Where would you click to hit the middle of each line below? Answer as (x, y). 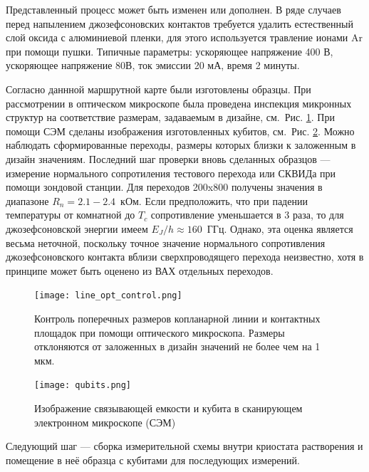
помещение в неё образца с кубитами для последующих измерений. (153, 460)
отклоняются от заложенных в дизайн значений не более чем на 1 (177, 346)
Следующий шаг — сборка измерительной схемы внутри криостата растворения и (184, 446)
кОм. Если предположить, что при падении (214, 200)
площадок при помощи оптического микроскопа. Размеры (160, 332)
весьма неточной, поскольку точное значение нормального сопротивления (166, 242)
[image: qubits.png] (83, 386)
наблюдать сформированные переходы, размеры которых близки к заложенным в (181, 145)
